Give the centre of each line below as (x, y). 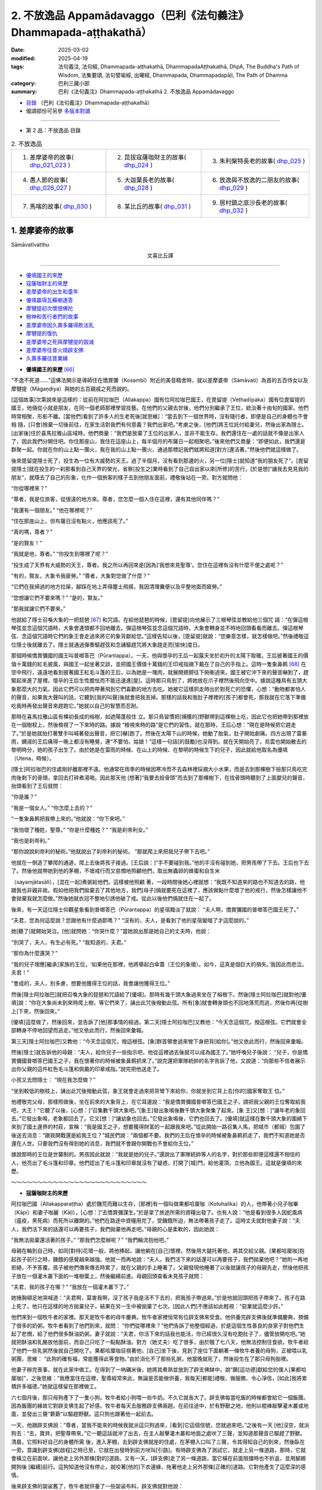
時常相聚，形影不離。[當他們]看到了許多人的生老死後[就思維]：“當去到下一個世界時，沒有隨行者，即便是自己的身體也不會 (160, 416)
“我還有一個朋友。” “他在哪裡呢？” (52, 510)
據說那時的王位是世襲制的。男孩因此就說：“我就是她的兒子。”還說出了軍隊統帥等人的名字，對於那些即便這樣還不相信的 (156, 1154)
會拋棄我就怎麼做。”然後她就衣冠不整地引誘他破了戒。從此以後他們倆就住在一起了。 (113, 898)
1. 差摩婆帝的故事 (42, 230)
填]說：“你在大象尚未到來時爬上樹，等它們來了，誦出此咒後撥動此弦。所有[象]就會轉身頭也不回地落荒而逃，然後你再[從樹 (160, 1003)
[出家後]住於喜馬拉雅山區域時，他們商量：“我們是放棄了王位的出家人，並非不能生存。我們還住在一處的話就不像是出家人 (158, 433)
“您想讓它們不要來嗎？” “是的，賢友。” (57, 597)
